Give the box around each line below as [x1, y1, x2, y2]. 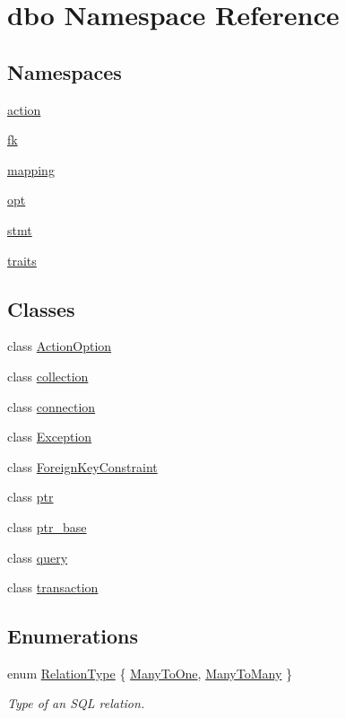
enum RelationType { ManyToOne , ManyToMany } [7, 663, 292, 682]
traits [7, 250, 37, 269]
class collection [7, 366, 89, 385]
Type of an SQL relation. [7, 694, 145, 713]
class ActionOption [7, 337, 112, 355]
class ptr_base [7, 517, 87, 536]
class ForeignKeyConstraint [7, 457, 158, 476]
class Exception [7, 427, 92, 446]
